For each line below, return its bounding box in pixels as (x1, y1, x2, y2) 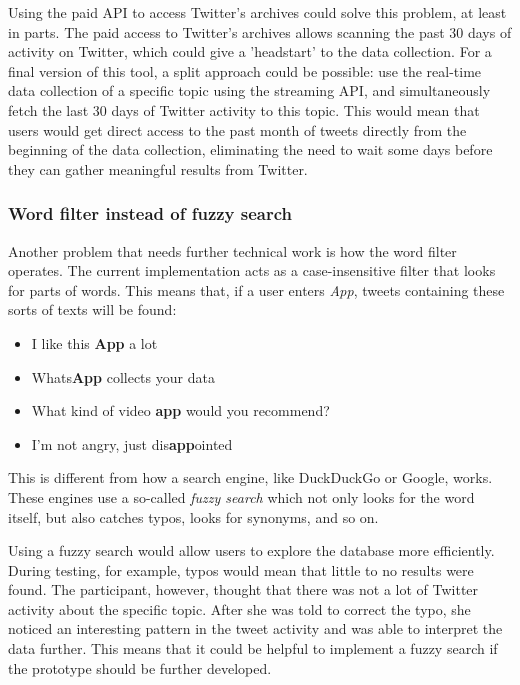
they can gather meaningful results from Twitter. (8, 158, 308, 179)
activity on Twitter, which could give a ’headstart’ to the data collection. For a (8, 41, 492, 62)
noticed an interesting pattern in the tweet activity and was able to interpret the (8, 618, 503, 639)
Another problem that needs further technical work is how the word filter (8, 240, 457, 261)
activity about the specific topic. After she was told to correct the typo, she (8, 598, 471, 619)
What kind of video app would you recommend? (31, 400, 330, 421)
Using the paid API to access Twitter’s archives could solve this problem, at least (8, 2, 507, 22)
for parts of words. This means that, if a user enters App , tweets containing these (8, 279, 505, 300)
